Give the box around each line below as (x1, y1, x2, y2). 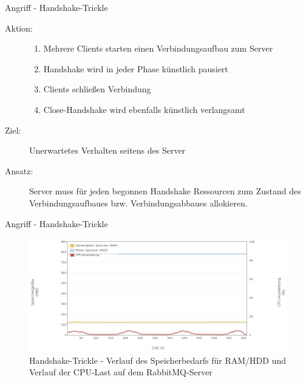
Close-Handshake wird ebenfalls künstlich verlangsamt (43, 103, 245, 115)
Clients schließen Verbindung (43, 83, 151, 95)
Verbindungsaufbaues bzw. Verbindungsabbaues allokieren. (29, 196, 248, 209)
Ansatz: (5, 164, 33, 177)
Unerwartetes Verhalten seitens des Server (29, 144, 186, 157)
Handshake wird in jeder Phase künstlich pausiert (43, 62, 228, 75)
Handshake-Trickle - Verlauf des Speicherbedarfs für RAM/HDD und (29, 353, 286, 366)
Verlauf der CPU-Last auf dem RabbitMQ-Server (29, 366, 212, 378)
